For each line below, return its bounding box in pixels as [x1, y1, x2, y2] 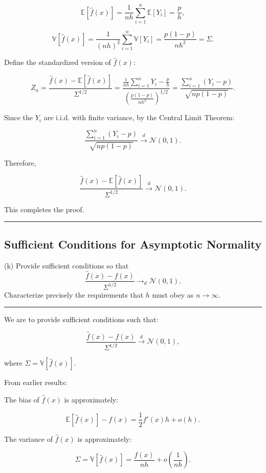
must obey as [152, 289, 194, 300]
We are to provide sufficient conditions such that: [4, 314, 159, 325]
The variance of [4, 433, 53, 444]
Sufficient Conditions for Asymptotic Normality [4, 236, 262, 252]
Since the [4, 112, 33, 123]
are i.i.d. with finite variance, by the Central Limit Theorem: [43, 112, 234, 123]
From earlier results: [4, 377, 68, 388]
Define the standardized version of [4, 57, 111, 67]
